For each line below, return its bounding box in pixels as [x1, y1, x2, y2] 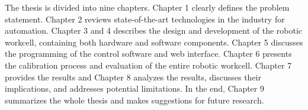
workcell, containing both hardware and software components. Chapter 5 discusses [5, 35, 303, 48]
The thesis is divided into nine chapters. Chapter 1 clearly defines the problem [5, 1, 290, 13]
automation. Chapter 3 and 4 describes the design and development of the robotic [5, 24, 303, 37]
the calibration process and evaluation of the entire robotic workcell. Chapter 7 [5, 59, 292, 71]
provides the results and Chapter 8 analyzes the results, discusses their [5, 70, 261, 83]
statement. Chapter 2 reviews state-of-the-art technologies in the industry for [5, 12, 285, 25]
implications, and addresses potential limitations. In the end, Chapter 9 [5, 82, 264, 95]
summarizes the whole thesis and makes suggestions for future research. [5, 93, 264, 106]
